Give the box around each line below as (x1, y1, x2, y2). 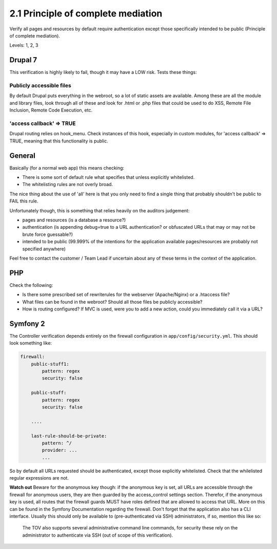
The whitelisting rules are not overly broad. (22, 181, 113, 188)
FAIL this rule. (9, 198, 38, 204)
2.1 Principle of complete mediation (9, 8, 163, 19)
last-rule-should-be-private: (31, 433, 107, 439)
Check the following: (9, 282, 53, 288)
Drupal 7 (9, 56, 37, 64)
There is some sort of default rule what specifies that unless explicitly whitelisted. (22, 174, 195, 180)
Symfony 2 (9, 319, 45, 328)
